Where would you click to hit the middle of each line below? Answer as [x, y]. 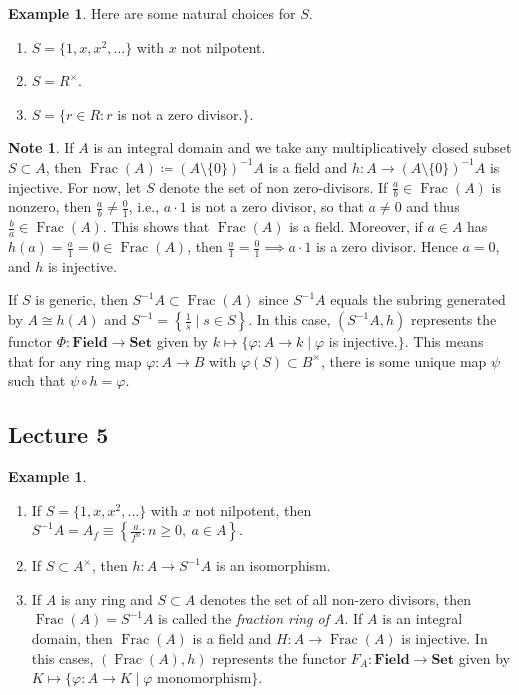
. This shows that [156, 226]
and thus [433, 206]
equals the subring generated [418, 299]
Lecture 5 [58, 434]
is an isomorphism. [273, 565]
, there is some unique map [403, 360]
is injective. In [444, 638]
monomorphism [204, 679]
